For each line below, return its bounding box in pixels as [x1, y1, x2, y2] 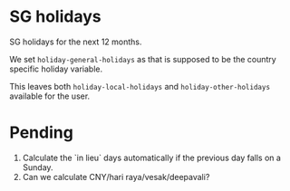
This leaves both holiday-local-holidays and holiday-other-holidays [9, 81, 270, 91]
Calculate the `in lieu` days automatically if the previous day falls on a [22, 152, 281, 163]
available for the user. [9, 91, 91, 101]
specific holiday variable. [9, 63, 102, 74]
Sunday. [22, 161, 53, 173]
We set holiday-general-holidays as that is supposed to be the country [9, 53, 276, 64]
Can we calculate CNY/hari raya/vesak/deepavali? [22, 171, 210, 182]
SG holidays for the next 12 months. [9, 36, 142, 47]
